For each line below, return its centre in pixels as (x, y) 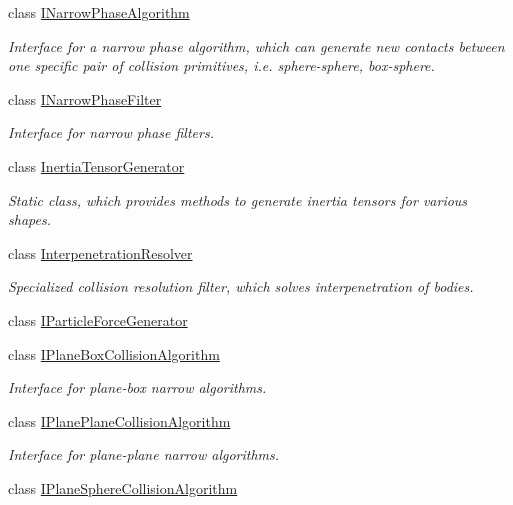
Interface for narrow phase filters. (111, 132)
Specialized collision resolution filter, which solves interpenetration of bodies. (241, 286)
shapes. (29, 219)
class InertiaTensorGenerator (96, 165)
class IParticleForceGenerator (98, 319)
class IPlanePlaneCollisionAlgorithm (119, 420)
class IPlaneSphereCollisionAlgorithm (123, 487)
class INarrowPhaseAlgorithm (99, 12)
